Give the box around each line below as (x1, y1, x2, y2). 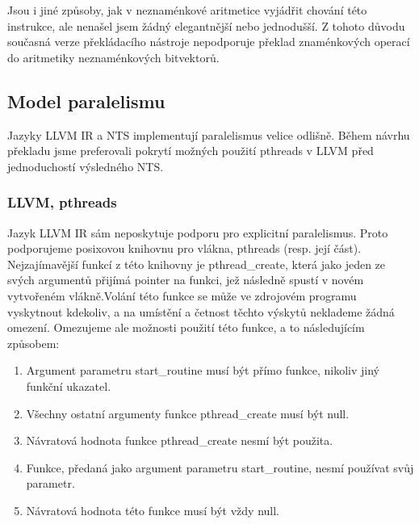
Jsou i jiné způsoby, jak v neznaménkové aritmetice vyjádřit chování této (7, 2, 367, 18)
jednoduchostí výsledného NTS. (7, 157, 164, 174)
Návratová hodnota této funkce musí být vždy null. (26, 501, 279, 518)
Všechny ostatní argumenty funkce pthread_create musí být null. (26, 405, 350, 421)
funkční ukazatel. (26, 377, 111, 394)
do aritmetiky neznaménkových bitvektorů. (7, 48, 220, 65)
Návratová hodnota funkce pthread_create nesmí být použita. (26, 432, 333, 449)
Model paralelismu (7, 88, 166, 113)
